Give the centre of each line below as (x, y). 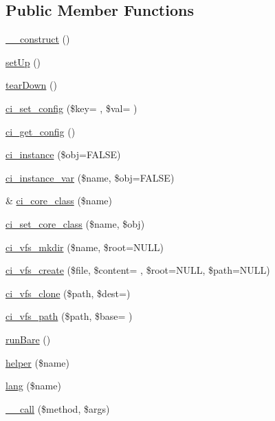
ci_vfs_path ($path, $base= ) (69, 316)
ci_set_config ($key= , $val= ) (71, 108)
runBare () (28, 339)
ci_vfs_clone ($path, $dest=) (68, 293)
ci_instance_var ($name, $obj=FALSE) (90, 177)
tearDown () (31, 85)
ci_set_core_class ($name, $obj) (75, 223)
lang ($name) (33, 386)
